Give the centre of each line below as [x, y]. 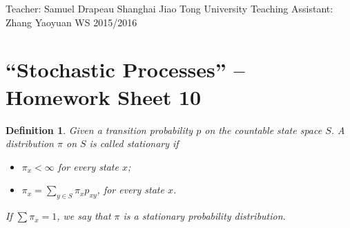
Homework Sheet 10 [104, 96]
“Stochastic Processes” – [125, 69]
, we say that [84, 216]
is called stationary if [134, 143]
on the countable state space [263, 130]
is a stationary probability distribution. [204, 216]
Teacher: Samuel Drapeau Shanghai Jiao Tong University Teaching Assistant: [169, 8]
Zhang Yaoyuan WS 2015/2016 [71, 22]
